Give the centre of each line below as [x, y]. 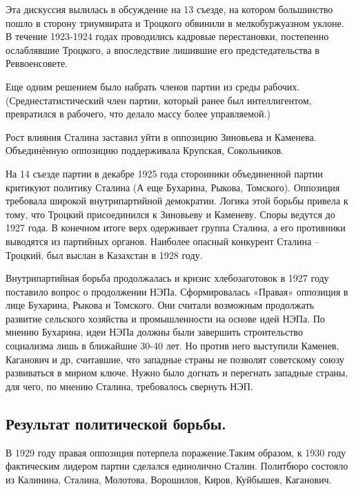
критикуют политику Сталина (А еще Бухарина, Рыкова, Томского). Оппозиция [173, 187]
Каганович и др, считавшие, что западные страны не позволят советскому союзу [175, 359]
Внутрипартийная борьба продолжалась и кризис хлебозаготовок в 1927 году [167, 278]
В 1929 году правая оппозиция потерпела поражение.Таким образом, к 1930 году [176, 452]
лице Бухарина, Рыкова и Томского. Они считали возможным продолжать [160, 305]
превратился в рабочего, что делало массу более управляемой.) [138, 114]
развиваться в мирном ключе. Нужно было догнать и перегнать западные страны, [177, 373]
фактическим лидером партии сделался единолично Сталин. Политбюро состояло [177, 466]
